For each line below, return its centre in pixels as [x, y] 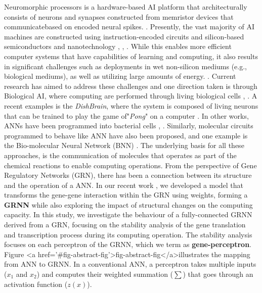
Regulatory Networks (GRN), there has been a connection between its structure [128, 175]
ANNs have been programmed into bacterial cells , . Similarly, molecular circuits [129, 126]
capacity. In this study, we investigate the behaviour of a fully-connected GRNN [128, 214]
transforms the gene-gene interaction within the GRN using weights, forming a [126, 195]
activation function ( [36, 284]
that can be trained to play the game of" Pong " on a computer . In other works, [126, 115]
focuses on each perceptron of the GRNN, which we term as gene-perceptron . [128, 244]
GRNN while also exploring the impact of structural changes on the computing [128, 204]
